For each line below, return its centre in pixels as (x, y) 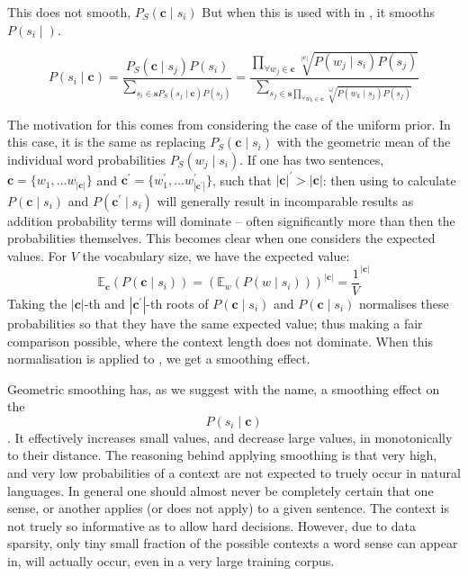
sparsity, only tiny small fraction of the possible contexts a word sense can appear (233, 543)
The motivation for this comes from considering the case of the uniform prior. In (229, 124)
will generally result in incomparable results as (285, 200)
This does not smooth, (69, 12)
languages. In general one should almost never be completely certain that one (220, 490)
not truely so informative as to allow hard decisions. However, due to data (211, 525)
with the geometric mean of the (364, 142)
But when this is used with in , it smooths (319, 12)
